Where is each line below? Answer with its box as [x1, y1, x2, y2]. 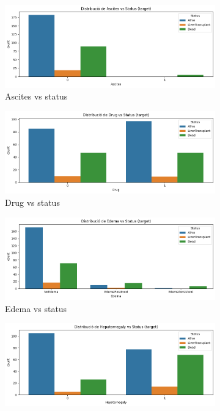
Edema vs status [5, 302, 67, 315]
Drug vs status [5, 196, 60, 209]
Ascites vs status [5, 90, 68, 103]
